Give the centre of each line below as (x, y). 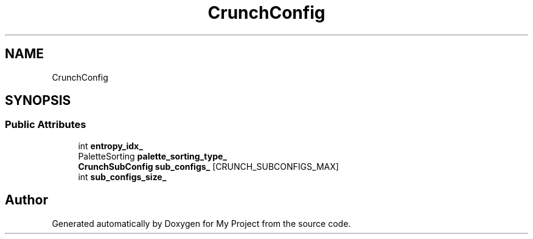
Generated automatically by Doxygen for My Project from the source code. (201, 223)
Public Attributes (46, 125)
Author (26, 200)
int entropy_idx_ (110, 146)
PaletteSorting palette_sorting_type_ (153, 156)
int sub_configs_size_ (122, 177)
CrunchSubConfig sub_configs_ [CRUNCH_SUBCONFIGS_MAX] (208, 166)
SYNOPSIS (38, 101)
